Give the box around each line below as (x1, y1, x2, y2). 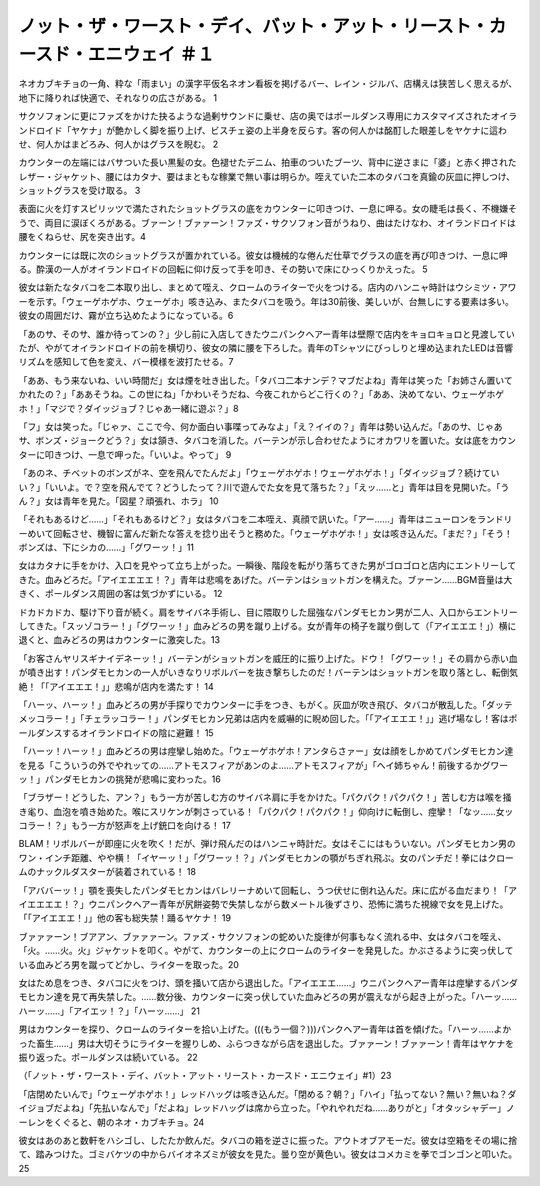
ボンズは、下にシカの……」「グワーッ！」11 (18, 541, 195, 554)
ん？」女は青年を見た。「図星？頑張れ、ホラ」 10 (18, 495, 219, 507)
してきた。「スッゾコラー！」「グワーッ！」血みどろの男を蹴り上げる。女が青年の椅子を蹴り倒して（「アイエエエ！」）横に (18, 620, 517, 632)
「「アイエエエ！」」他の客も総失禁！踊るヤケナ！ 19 (18, 912, 232, 924)
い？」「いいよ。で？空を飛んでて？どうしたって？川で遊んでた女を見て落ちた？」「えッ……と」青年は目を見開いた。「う (18, 481, 510, 493)
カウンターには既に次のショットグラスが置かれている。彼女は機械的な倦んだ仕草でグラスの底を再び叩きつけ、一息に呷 (18, 249, 509, 261)
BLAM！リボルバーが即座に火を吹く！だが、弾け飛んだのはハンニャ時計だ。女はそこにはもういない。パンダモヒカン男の (18, 838, 516, 850)
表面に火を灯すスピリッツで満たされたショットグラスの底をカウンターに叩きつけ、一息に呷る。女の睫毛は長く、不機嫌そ (18, 203, 518, 215)
